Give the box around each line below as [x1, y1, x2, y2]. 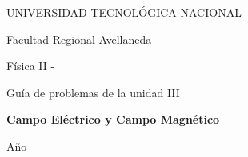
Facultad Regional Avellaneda [6, 30, 152, 47]
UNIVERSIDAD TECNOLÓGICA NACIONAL [6, 4, 242, 20]
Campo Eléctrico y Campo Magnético [6, 111, 220, 128]
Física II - [6, 57, 55, 74]
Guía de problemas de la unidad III [6, 84, 180, 100]
